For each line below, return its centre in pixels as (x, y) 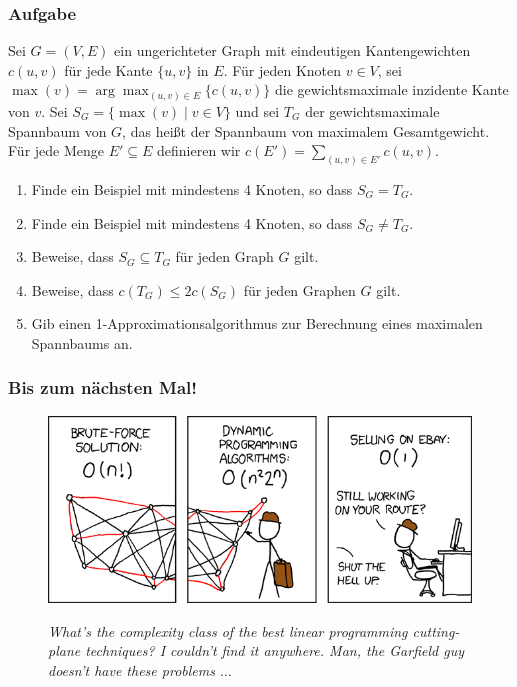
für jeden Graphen (299, 289)
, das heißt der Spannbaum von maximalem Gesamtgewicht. (306, 130)
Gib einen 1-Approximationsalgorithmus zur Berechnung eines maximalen (257, 323)
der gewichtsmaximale (372, 110)
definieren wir (199, 150)
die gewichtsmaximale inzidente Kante (392, 89)
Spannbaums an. (82, 342)
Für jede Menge (56, 150)
